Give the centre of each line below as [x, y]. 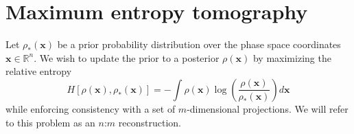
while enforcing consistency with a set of [91, 108]
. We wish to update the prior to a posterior [127, 57]
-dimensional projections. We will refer [268, 108]
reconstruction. [150, 122]
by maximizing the [292, 57]
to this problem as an [50, 122]
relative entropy [39, 71]
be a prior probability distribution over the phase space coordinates [199, 44]
